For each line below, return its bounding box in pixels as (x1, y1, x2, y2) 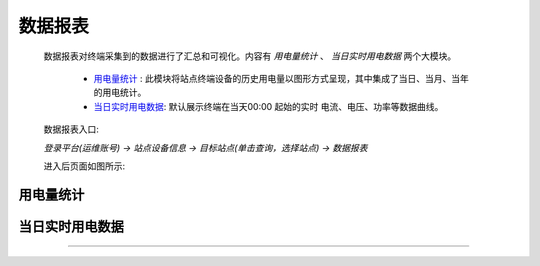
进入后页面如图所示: (43, 160, 126, 172)
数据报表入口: (43, 123, 100, 135)
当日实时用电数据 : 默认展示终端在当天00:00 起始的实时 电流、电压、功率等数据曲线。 (93, 100, 444, 112)
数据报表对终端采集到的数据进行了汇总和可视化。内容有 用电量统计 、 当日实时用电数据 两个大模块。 (43, 50, 457, 62)
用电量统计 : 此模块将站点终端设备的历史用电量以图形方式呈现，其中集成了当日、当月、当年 (93, 72, 469, 84)
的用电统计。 (93, 86, 147, 99)
